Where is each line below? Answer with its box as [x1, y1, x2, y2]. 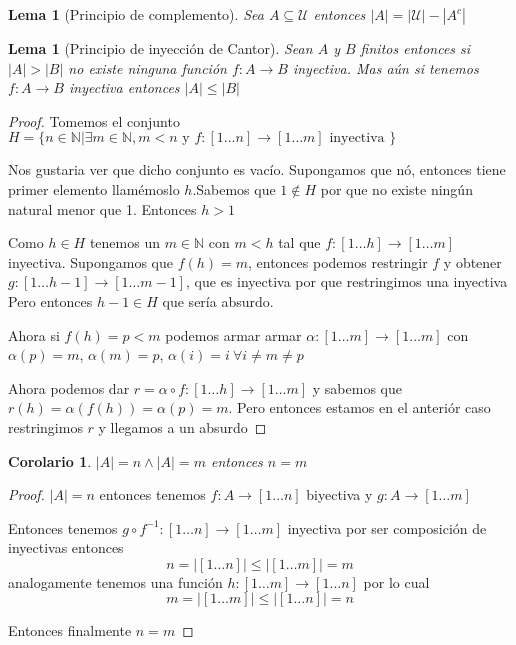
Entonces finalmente [8, 620, 132, 641]
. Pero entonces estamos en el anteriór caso [228, 397, 491, 418]
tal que [278, 232, 321, 253]
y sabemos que [312, 377, 402, 398]
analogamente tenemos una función [8, 571, 223, 592]
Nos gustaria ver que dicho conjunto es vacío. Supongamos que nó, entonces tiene [8, 159, 506, 180]
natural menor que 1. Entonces [8, 198, 197, 219]
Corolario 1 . [8, 450, 92, 471]
